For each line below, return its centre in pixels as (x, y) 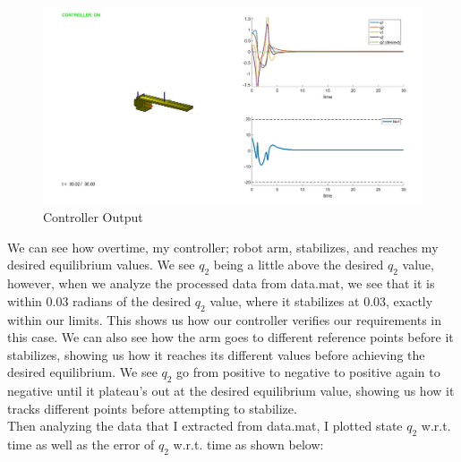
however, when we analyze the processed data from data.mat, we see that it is (221, 283)
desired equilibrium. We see (82, 372)
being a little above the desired (299, 265)
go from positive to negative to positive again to (308, 372)
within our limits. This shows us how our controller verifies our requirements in (225, 319)
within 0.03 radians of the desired (99, 300)
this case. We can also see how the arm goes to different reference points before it (230, 337)
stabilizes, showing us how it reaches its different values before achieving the (216, 354)
